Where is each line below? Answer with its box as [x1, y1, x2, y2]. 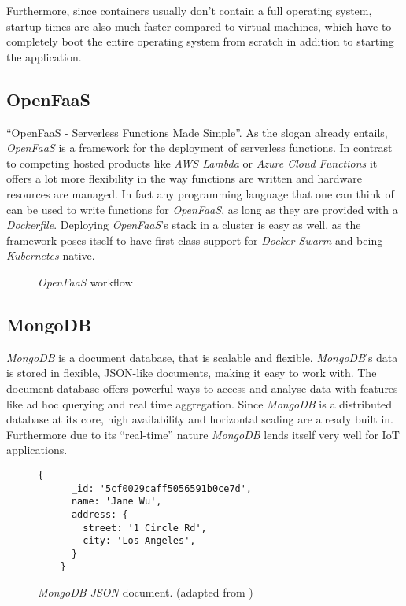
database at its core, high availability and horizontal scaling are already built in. [6, 411, 393, 427]
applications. [6, 442, 68, 458]
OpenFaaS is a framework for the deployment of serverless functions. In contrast [6, 139, 393, 156]
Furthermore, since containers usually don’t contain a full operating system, [6, 2, 372, 18]
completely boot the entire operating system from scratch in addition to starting [6, 33, 394, 50]
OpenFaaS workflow [38, 273, 133, 290]
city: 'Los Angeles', [83, 535, 196, 547]
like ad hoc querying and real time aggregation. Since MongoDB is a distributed [6, 395, 393, 412]
